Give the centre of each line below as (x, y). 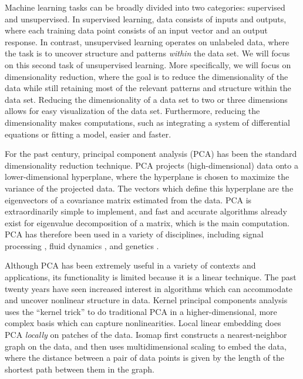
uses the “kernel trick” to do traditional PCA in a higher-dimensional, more (141, 311)
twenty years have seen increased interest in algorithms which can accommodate (149, 288)
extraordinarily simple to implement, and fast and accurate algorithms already (146, 211)
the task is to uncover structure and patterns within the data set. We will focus (147, 53)
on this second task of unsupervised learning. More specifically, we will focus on (148, 64)
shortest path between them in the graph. (80, 369)
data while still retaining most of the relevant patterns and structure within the (148, 88)
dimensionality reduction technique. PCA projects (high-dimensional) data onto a (151, 165)
